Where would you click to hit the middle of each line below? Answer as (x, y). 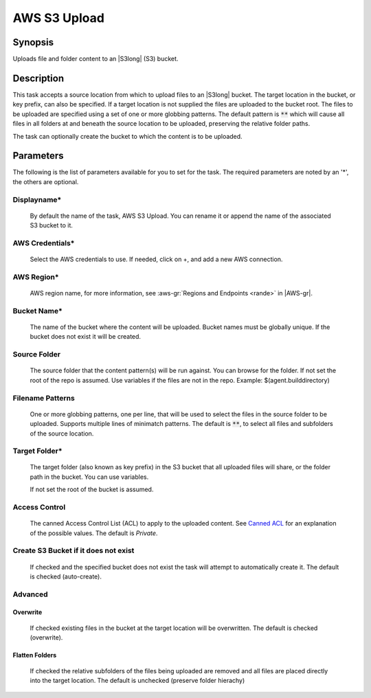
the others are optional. (46, 181)
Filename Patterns (44, 398)
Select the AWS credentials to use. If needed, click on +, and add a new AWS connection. (156, 259)
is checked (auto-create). (66, 576)
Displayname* (37, 199)
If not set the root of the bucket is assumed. (92, 489)
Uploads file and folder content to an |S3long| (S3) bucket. (95, 59)
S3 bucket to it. (52, 225)
